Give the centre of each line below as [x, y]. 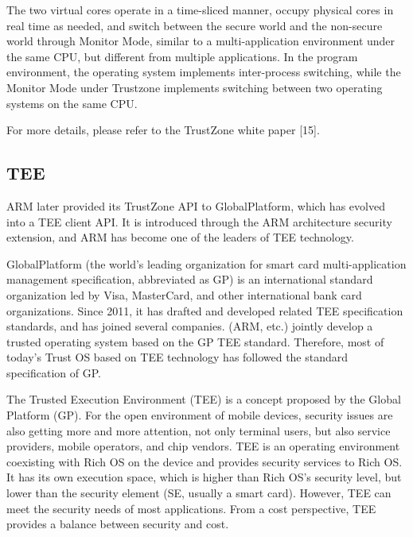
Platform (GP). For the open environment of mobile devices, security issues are [200, 415]
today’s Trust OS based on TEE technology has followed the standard [177, 357]
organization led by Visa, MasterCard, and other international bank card [184, 294]
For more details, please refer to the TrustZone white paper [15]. [163, 130]
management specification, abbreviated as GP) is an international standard [190, 279]
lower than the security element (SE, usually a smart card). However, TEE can [199, 493]
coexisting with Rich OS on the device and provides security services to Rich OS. [205, 461]
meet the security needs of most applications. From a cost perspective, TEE [191, 508]
